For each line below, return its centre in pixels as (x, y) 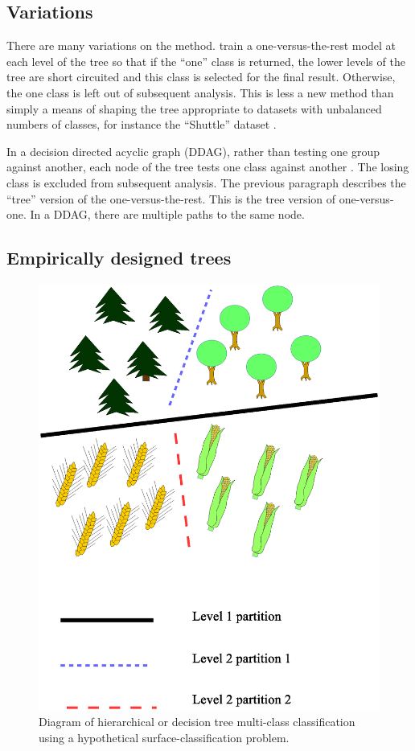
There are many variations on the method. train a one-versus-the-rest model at (201, 45)
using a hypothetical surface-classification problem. (164, 737)
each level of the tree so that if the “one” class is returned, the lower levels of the (206, 61)
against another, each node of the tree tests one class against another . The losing (208, 167)
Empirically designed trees (119, 258)
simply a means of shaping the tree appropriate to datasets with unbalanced (194, 108)
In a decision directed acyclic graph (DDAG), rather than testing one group (193, 151)
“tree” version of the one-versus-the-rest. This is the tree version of (171, 198)
